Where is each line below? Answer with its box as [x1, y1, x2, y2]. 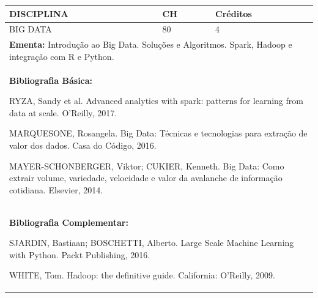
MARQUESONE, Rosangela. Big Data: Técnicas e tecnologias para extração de [9, 127, 308, 140]
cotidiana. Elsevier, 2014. [9, 183, 103, 196]
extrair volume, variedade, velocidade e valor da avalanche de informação [9, 171, 283, 184]
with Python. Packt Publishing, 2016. [9, 248, 150, 261]
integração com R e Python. [9, 50, 114, 62]
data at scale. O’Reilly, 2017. [9, 106, 117, 119]
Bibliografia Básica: [9, 73, 93, 86]
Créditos [215, 7, 252, 20]
